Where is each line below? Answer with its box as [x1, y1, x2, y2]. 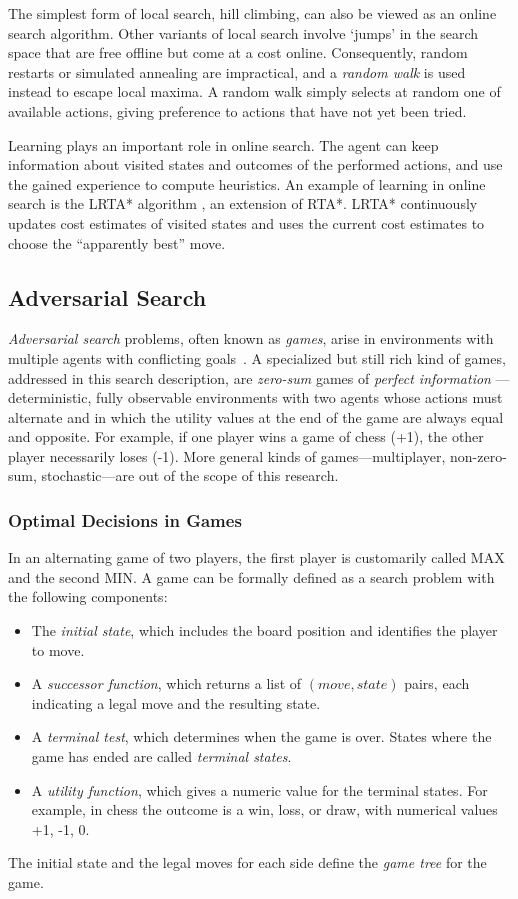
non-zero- [450, 445, 507, 466]
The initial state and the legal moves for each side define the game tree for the [8, 852, 487, 873]
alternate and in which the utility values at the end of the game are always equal [8, 406, 504, 427]
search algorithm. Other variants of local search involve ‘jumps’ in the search [8, 22, 478, 43]
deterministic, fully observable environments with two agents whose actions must [8, 387, 503, 408]
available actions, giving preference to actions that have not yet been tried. [8, 100, 467, 121]
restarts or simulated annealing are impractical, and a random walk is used [8, 61, 466, 82]
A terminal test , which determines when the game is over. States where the [31, 726, 492, 747]
